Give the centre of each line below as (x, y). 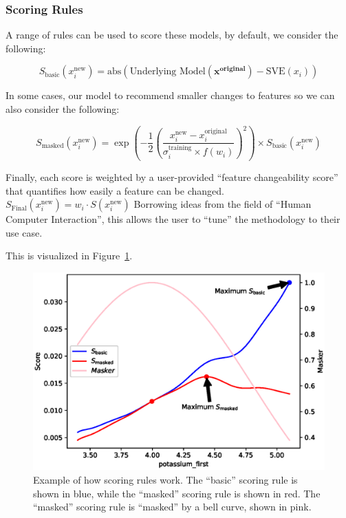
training (180, 148)
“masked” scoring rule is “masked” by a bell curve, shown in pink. (172, 507)
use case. (24, 232)
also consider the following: (63, 109)
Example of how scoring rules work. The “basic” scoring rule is (165, 479)
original (216, 132)
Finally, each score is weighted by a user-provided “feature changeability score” (172, 177)
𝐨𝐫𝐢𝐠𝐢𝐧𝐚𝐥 (233, 69)
